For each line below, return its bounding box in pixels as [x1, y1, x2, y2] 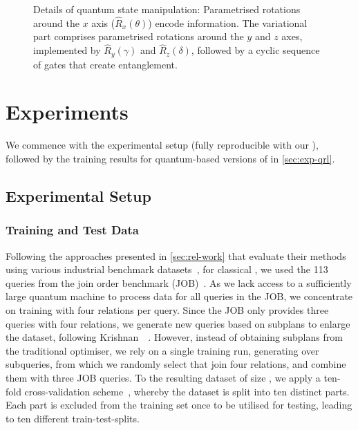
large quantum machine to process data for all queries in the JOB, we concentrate [6, 289, 353, 303]
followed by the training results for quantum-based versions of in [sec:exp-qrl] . [6, 151, 335, 165]
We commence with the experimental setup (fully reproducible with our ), [6, 138, 319, 152]
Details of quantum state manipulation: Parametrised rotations [33, 2, 301, 16]
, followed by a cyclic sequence [191, 43, 320, 57]
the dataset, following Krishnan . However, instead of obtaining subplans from [6, 330, 343, 344]
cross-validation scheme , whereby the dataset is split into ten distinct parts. [24, 384, 350, 398]
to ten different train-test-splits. [6, 411, 140, 425]
